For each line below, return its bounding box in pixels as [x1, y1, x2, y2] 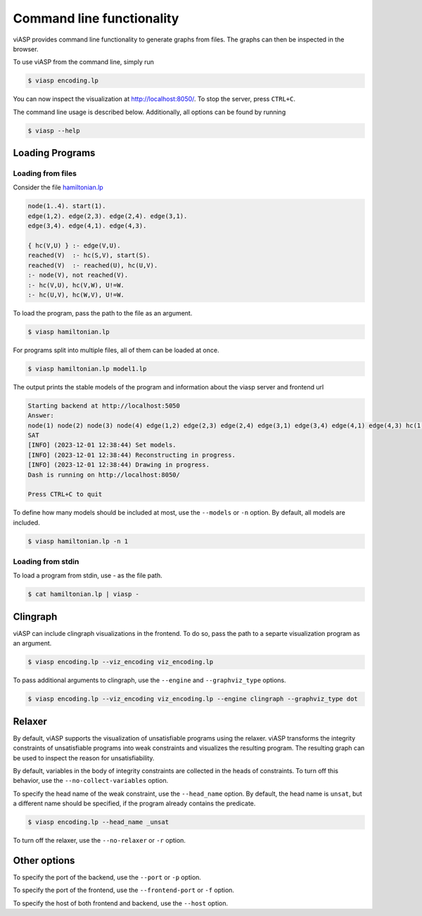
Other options [13, 854, 75, 866]
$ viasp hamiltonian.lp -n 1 [27, 537, 129, 545]
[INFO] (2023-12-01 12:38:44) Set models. [27, 441, 177, 449]
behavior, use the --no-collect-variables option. [13, 777, 169, 785]
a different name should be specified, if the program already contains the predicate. [13, 799, 256, 808]
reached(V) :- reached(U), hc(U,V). [27, 261, 158, 269]
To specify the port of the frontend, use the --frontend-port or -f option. [13, 886, 235, 894]
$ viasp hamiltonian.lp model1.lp [27, 365, 147, 372]
